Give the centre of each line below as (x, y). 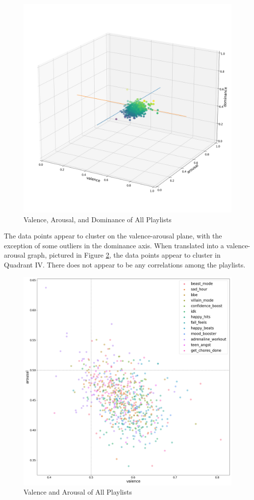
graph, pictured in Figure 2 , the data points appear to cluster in (124, 255)
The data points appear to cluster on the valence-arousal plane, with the (113, 236)
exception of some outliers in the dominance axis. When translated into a (114, 245)
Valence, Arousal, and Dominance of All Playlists (98, 219)
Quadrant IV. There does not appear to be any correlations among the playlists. (125, 264)
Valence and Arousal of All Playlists (78, 492)
